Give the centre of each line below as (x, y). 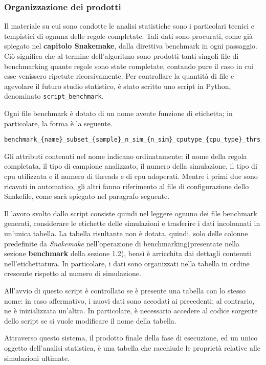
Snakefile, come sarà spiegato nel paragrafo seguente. (87, 196)
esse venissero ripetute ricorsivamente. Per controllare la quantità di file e (119, 76)
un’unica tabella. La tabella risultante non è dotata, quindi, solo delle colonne (126, 233)
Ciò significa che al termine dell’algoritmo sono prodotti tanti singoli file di (121, 56)
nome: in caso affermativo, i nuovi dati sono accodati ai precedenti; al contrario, (129, 300)
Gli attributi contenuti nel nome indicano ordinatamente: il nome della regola (126, 156)
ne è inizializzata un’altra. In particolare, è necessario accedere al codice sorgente (131, 311)
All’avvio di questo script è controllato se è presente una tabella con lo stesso (125, 290)
